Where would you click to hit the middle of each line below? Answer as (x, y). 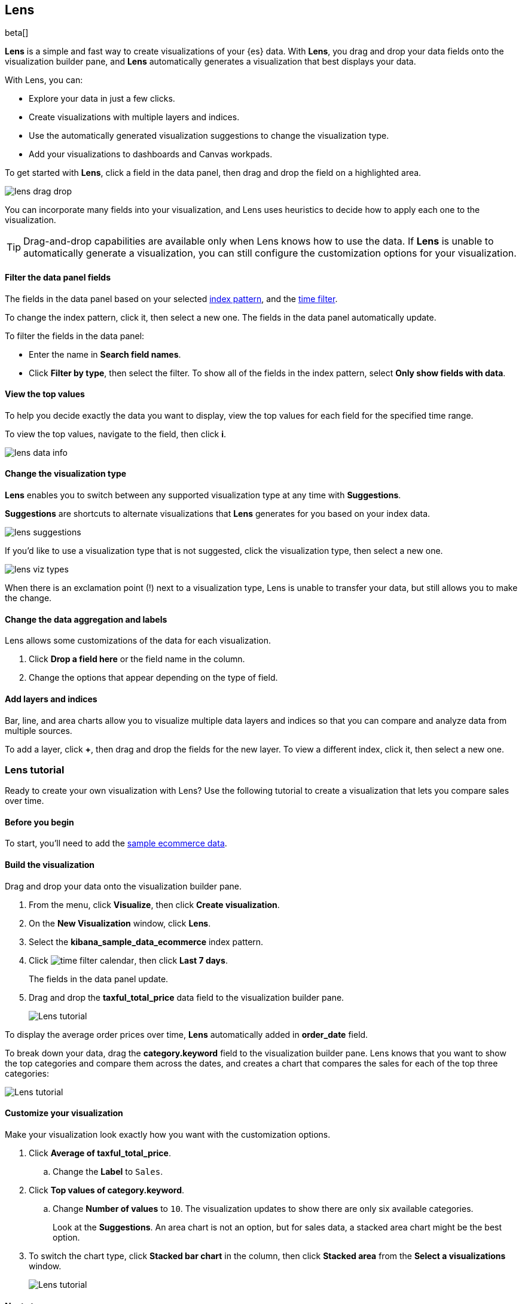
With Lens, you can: (44, 80)
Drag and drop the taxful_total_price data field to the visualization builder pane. (187, 997)
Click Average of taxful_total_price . (100, 1153)
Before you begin (39, 822)
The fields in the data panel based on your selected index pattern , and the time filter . (171, 298)
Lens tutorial (35, 770)
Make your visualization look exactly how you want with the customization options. (168, 1134)
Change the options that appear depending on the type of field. (153, 678)
